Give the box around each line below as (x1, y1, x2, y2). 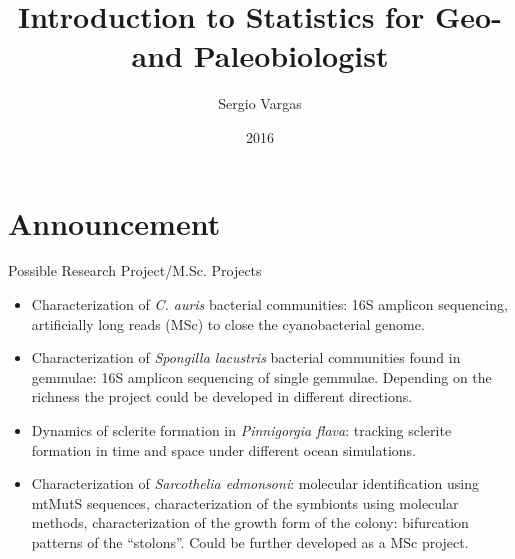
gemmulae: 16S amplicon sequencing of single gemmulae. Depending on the (31, 366, 492, 387)
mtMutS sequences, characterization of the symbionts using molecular (31, 492, 459, 513)
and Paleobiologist (131, 35, 389, 76)
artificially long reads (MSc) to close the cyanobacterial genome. (31, 313, 425, 334)
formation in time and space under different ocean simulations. (31, 439, 416, 460)
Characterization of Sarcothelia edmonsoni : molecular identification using (31, 473, 479, 494)
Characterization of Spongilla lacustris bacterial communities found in (31, 347, 461, 368)
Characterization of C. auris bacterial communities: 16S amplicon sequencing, (31, 294, 508, 315)
